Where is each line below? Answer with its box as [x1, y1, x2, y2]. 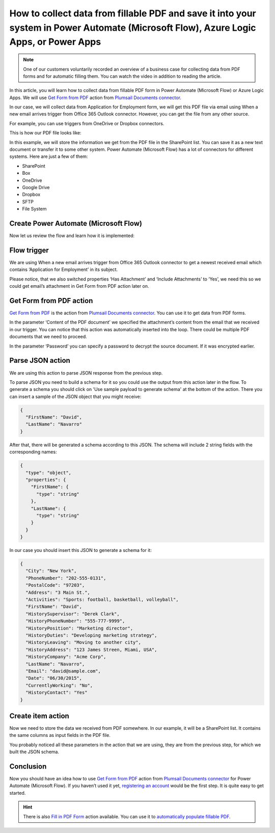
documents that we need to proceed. [9, 334, 88, 340]
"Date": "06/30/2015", [25, 675, 82, 681]
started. [9, 790, 26, 796]
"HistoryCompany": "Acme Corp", [25, 654, 106, 660]
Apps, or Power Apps [9, 36, 101, 48]
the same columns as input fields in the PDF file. [9, 732, 111, 738]
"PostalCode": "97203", [25, 583, 85, 588]
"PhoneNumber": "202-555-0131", [25, 575, 106, 581]
